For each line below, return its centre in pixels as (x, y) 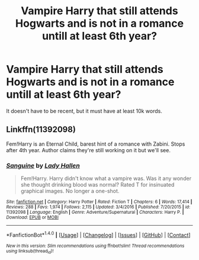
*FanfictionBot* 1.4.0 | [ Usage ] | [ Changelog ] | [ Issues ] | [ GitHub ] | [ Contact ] (98, 234)
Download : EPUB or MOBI (33, 217)
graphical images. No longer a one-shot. (70, 191)
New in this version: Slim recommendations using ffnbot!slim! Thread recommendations (95, 246)
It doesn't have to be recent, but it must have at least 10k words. (84, 111)
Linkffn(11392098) (41, 129)
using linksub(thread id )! (30, 251)
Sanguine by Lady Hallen (43, 165)
